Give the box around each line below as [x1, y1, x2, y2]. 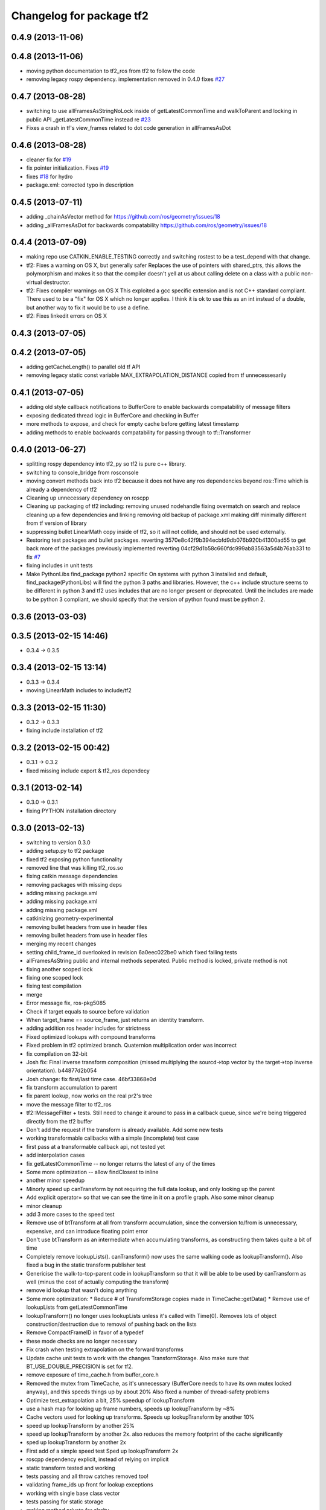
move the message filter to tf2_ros [26, 1100, 112, 1108]
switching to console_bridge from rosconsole [26, 469, 139, 476]
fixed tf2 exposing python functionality [26, 855, 123, 863]
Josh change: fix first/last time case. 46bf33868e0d [26, 1075, 156, 1082]
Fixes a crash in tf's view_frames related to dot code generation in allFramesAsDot [26, 124, 231, 132]
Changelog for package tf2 [11, 9, 149, 22]
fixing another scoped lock [26, 965, 93, 972]
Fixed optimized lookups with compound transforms [26, 1033, 156, 1040]
